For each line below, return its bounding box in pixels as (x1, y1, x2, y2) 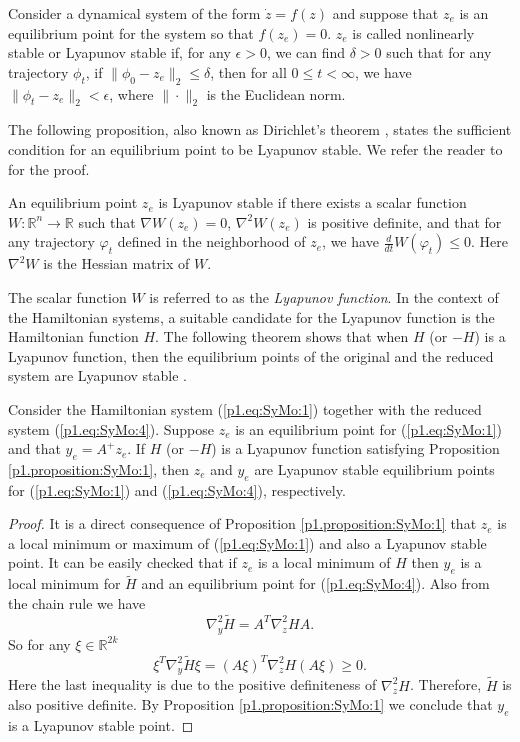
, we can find (266, 42, 346, 63)
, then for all (210, 61, 287, 82)
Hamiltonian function (8, 326, 139, 347)
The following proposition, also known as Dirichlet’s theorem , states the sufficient (8, 119, 512, 140)
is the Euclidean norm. (206, 83, 346, 104)
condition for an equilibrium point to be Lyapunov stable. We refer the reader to (8, 138, 503, 159)
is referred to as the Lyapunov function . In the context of (149, 286, 499, 307)
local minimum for (8, 573, 121, 594)
